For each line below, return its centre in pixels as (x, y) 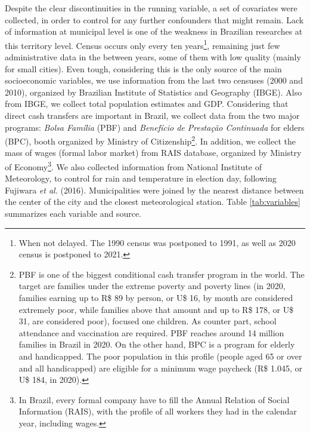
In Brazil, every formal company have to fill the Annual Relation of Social (154, 399)
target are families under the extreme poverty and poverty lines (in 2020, (152, 286)
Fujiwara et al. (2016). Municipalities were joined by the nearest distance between (154, 190)
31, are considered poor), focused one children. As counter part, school (148, 321)
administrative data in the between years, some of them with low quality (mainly (153, 57)
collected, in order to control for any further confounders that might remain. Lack (154, 19)
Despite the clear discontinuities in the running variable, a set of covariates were (151, 8)
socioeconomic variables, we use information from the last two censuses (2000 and (154, 80)
